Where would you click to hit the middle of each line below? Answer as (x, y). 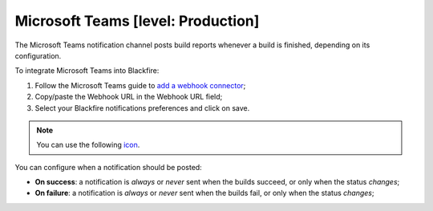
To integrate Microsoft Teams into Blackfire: (87, 71)
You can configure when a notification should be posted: (108, 167)
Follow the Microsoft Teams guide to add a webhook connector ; (140, 85)
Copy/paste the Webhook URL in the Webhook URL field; (129, 97)
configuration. (38, 55)
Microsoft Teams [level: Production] (137, 21)
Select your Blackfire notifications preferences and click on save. (142, 108)
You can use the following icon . (88, 145)
